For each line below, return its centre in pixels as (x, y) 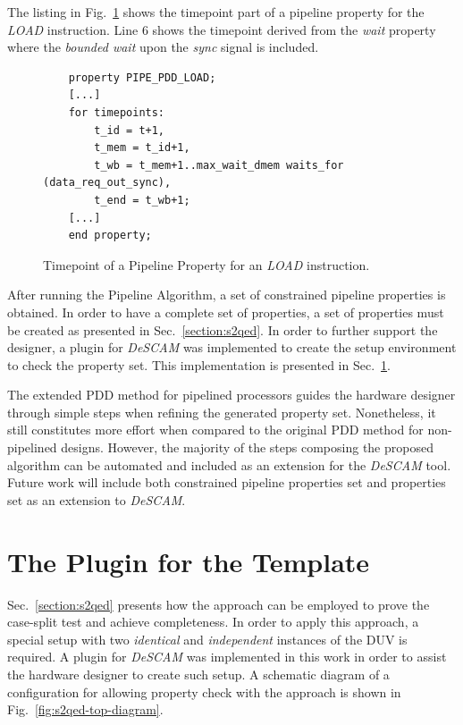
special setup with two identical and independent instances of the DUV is (207, 639)
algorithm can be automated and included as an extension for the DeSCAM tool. (229, 464)
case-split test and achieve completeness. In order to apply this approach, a (213, 622)
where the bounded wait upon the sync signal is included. (163, 47)
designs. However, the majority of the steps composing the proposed (247, 447)
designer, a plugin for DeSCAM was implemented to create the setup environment (232, 347)
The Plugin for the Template (189, 561)
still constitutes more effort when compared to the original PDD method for (215, 430)
